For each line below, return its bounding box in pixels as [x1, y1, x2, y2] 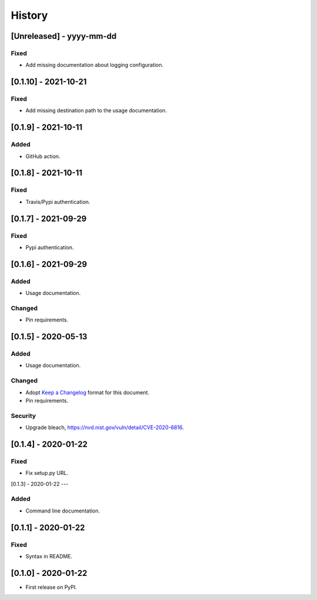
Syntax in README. [25, 552, 73, 559]
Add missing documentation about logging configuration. [25, 62, 164, 69]
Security [11, 411, 36, 420]
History [11, 9, 48, 22]
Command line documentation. [25, 507, 100, 514]
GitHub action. [25, 153, 61, 160]
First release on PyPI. [25, 584, 77, 591]
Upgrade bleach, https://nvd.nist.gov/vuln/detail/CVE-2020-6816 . [25, 424, 184, 431]
